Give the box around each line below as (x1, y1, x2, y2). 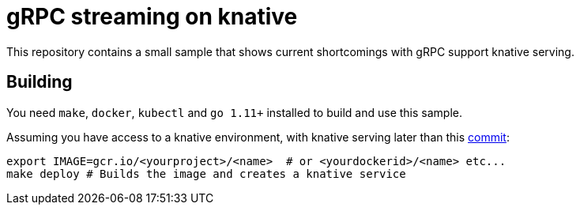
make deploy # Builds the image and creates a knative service (6, 167, 406, 180)
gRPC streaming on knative (6, 3, 298, 30)
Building (6, 72, 73, 92)
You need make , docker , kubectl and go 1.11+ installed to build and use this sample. (6, 105, 462, 119)
